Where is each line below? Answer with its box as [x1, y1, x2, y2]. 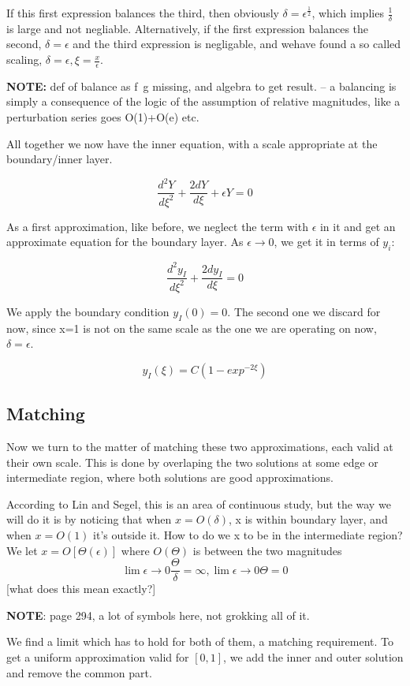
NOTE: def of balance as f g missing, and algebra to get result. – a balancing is [6, 77, 397, 94]
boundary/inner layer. [6, 151, 113, 167]
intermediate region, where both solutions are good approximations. [6, 469, 334, 486]
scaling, [6, 51, 43, 68]
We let [6, 542, 38, 558]
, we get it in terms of [274, 233, 379, 250]
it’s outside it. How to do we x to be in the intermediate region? [93, 526, 403, 542]
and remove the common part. [6, 664, 152, 680]
